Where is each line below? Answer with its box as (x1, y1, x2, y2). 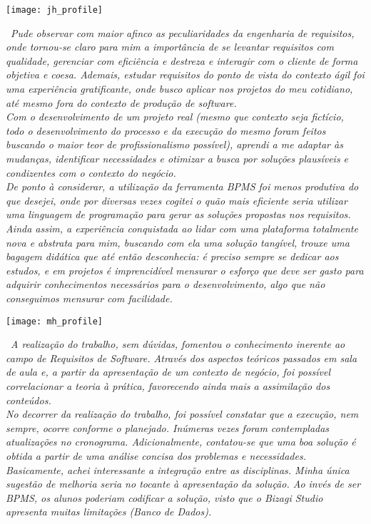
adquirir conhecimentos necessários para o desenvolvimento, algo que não (6, 277, 325, 292)
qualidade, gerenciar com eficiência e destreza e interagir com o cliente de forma (6, 53, 358, 68)
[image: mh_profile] (6, 316, 103, 327)
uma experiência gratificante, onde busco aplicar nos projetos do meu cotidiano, (6, 81, 353, 96)
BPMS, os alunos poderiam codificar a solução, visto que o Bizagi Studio (6, 490, 323, 505)
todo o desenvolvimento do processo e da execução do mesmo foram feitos (6, 123, 326, 138)
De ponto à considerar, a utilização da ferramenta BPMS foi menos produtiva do (6, 179, 359, 194)
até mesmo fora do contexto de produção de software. (6, 95, 237, 110)
